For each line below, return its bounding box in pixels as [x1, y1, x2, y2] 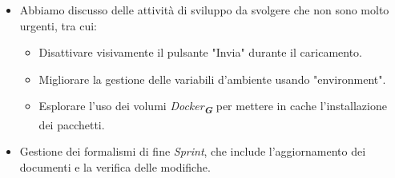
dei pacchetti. [38, 116, 105, 133]
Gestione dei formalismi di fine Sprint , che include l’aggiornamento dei [19, 143, 366, 160]
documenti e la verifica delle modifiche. [19, 158, 211, 175]
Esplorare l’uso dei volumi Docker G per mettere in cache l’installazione [38, 97, 387, 117]
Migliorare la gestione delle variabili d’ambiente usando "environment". [38, 70, 386, 87]
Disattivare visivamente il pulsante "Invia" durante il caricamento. [38, 44, 362, 61]
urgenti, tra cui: [19, 17, 97, 34]
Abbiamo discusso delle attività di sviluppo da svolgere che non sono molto [19, 2, 389, 18]
